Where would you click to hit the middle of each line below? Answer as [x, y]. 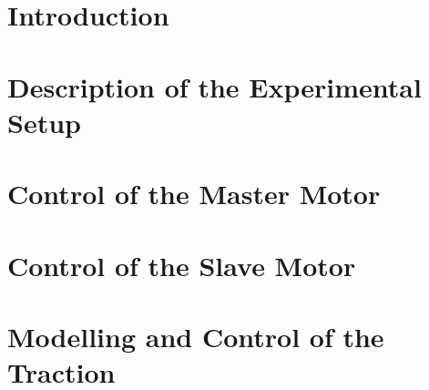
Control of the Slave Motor [182, 265]
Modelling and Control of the [196, 336]
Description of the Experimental [214, 86]
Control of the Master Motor [194, 194]
